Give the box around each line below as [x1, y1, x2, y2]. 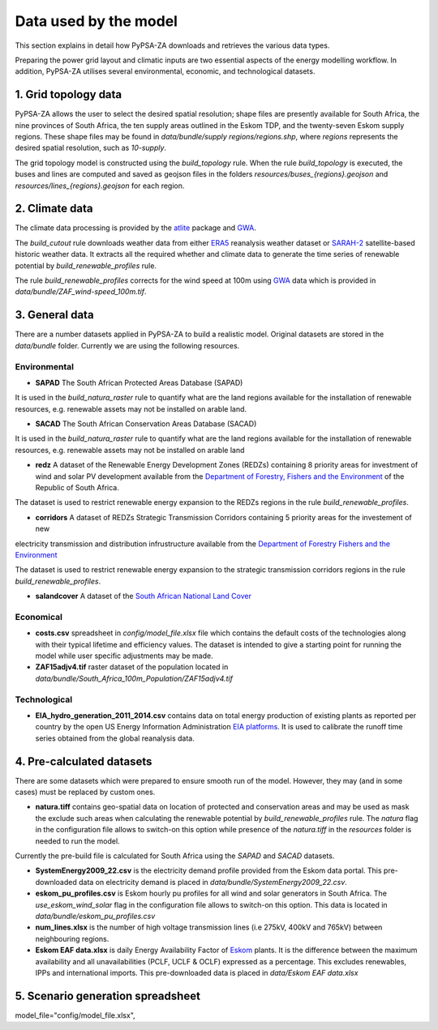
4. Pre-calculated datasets [15, 754, 152, 768]
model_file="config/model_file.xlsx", [15, 1010, 135, 1020]
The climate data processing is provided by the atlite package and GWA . [15, 223, 257, 233]
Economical [15, 611, 62, 622]
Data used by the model [15, 12, 178, 30]
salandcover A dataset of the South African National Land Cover [35, 592, 251, 601]
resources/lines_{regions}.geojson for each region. [15, 181, 185, 190]
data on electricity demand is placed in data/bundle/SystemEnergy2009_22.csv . [78, 877, 348, 887]
